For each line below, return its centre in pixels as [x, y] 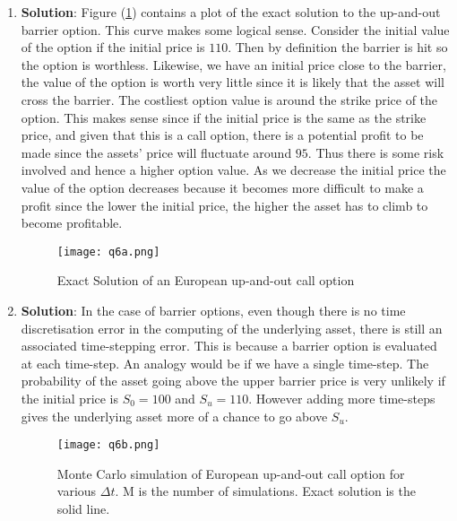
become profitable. [72, 223]
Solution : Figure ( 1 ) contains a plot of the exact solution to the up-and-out [231, 12]
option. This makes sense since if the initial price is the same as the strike [224, 117]
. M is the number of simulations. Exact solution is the [265, 491]
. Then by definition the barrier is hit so [338, 47]
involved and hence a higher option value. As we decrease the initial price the [233, 170]
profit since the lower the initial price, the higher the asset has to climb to [224, 205]
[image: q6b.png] [108, 445]
